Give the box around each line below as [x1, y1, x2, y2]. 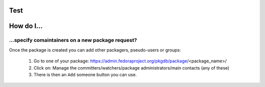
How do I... [9, 22, 43, 30]
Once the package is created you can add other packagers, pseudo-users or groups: [9, 47, 181, 53]
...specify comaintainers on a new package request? [9, 37, 137, 44]
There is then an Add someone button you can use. [33, 71, 137, 77]
